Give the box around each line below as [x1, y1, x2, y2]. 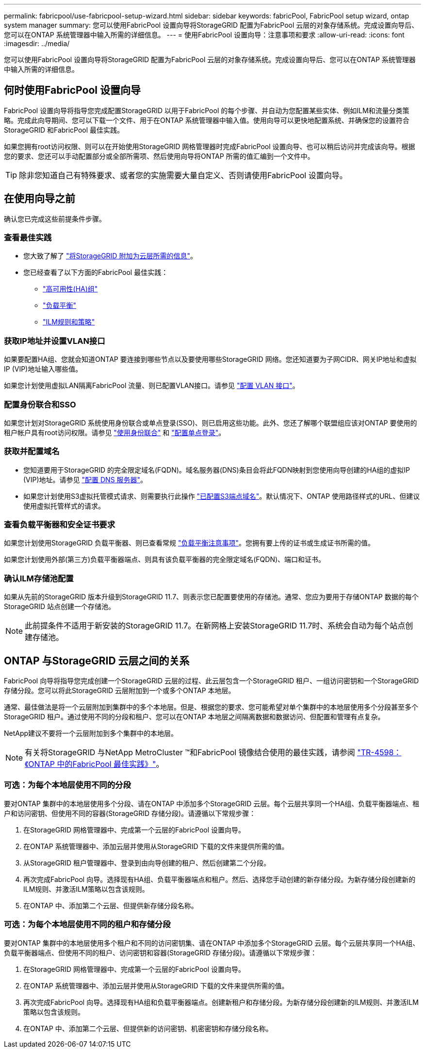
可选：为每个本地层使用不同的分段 [4, 780, 131, 790]
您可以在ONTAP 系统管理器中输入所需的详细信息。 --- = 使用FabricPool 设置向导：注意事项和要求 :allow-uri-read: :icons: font [4, 31, 405, 39]
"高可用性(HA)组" [43, 285, 98, 293]
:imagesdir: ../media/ [4, 39, 70, 48]
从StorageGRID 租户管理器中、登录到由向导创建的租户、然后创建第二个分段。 [23, 858, 270, 867]
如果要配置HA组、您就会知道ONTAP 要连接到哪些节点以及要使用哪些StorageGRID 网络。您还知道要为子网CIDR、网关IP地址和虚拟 [4, 355, 417, 364]
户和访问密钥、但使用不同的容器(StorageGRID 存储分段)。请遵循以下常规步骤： [4, 809, 256, 817]
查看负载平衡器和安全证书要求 [4, 520, 115, 530]
